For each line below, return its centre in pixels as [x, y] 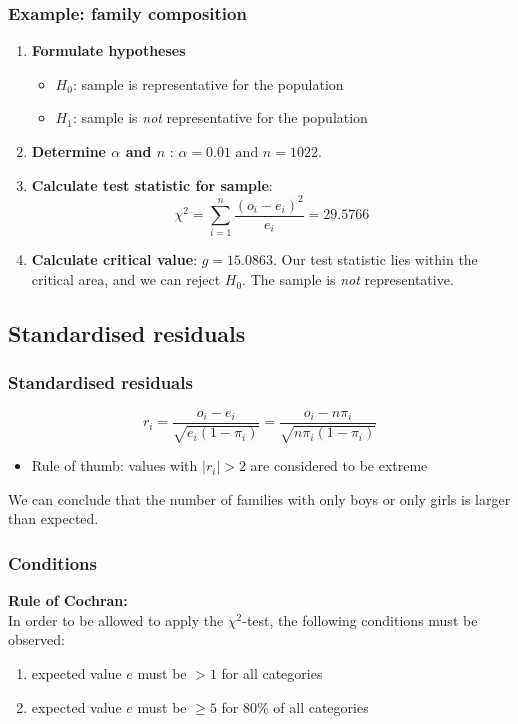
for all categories [272, 672]
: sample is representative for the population [208, 83]
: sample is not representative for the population [220, 117]
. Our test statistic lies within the [375, 259]
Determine [68, 151]
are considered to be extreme [339, 465]
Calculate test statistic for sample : [152, 184]
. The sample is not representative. [348, 279]
